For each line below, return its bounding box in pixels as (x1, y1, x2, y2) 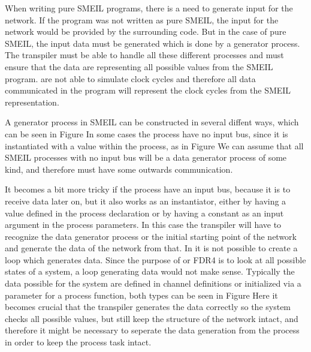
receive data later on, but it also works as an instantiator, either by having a (5, 194, 286, 207)
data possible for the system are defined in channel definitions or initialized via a (5, 277, 301, 290)
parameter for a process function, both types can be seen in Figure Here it (5, 288, 278, 301)
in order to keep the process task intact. (5, 336, 152, 348)
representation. (5, 95, 59, 108)
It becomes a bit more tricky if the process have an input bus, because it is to (5, 183, 291, 195)
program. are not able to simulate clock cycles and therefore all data (5, 72, 256, 85)
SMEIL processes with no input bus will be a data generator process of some (5, 151, 287, 164)
